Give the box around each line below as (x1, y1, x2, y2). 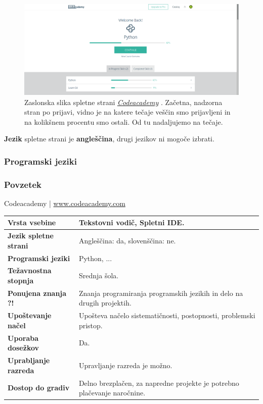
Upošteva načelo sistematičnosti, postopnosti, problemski (78, 310, 255, 321)
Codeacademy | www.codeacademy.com (4, 198, 125, 209)
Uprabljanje (8, 355, 50, 366)
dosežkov (8, 342, 39, 353)
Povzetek (4, 178, 41, 190)
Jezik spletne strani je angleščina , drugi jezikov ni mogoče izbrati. (4, 133, 214, 144)
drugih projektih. (78, 297, 131, 308)
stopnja (8, 275, 34, 285)
